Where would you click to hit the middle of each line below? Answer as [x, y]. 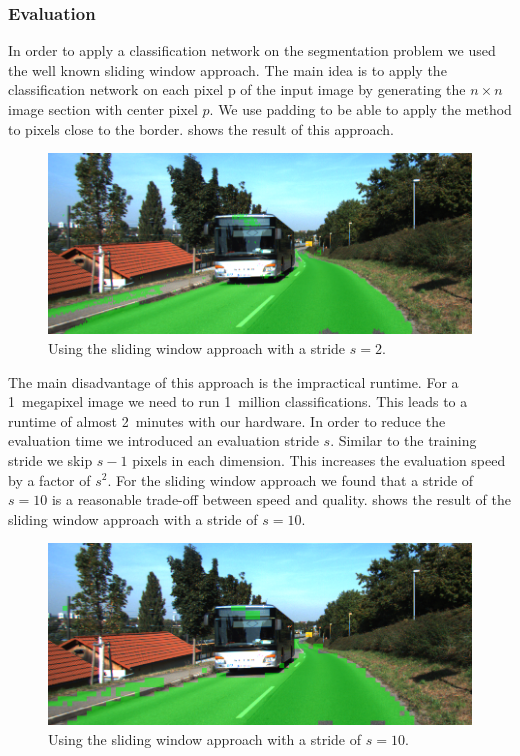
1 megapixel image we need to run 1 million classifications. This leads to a [238, 401]
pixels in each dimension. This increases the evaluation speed [319, 459]
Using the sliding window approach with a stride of [204, 738]
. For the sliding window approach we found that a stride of [290, 479]
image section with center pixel [103, 109]
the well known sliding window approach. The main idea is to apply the [227, 69]
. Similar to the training [403, 440]
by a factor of [49, 479]
